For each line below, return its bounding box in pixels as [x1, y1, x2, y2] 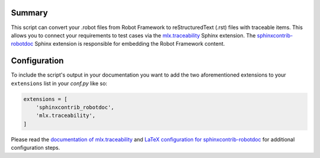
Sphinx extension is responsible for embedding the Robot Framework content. [34, 40, 225, 48]
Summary [11, 8, 48, 18]
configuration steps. [11, 144, 60, 151]
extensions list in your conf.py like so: [11, 80, 108, 87]
